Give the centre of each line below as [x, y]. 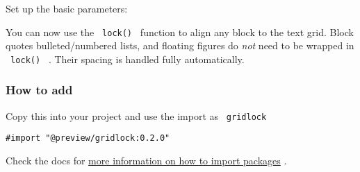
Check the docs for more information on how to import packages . [146, 161]
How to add [39, 90]
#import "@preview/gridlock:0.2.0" [88, 138]
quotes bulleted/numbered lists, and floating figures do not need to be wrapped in [180, 45]
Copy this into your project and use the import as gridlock [136, 115]
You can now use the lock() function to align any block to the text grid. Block [180, 32]
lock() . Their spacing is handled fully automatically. [128, 59]
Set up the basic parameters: [67, 8]
